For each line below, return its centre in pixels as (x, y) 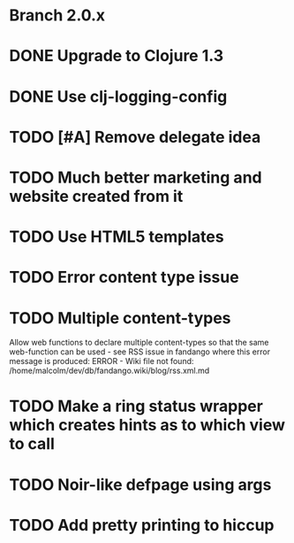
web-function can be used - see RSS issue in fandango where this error (140, 352)
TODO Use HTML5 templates (117, 237)
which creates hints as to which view (147, 425)
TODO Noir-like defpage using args (140, 485)
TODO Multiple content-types (120, 318)
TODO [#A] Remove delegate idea (135, 137)
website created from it (96, 196)
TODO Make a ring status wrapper (136, 406)
